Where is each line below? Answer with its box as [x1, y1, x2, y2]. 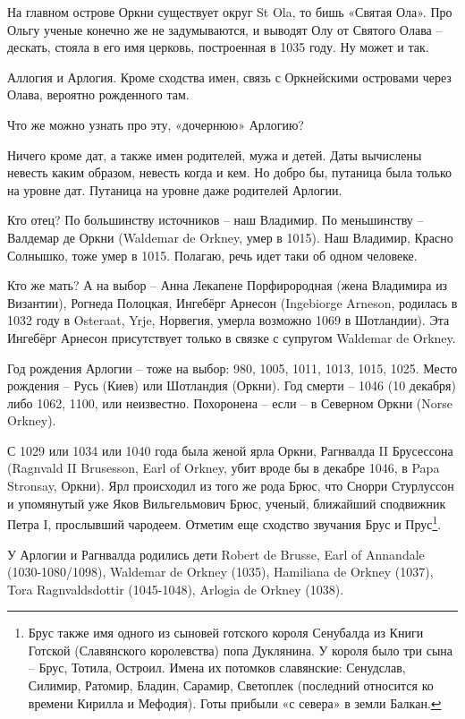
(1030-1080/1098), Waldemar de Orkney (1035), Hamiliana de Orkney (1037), [7, 562, 434, 581]
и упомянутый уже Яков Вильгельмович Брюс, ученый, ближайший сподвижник [7, 493, 446, 512]
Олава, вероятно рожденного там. [7, 85, 190, 104]
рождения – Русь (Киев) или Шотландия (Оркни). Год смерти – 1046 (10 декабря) [7, 376, 456, 395]
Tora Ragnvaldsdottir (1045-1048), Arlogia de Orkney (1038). [7, 579, 344, 598]
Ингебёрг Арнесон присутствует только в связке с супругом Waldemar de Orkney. [7, 328, 456, 347]
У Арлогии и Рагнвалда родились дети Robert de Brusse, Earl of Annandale [7, 544, 425, 563]
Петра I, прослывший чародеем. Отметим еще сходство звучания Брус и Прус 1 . [7, 512, 442, 533]
